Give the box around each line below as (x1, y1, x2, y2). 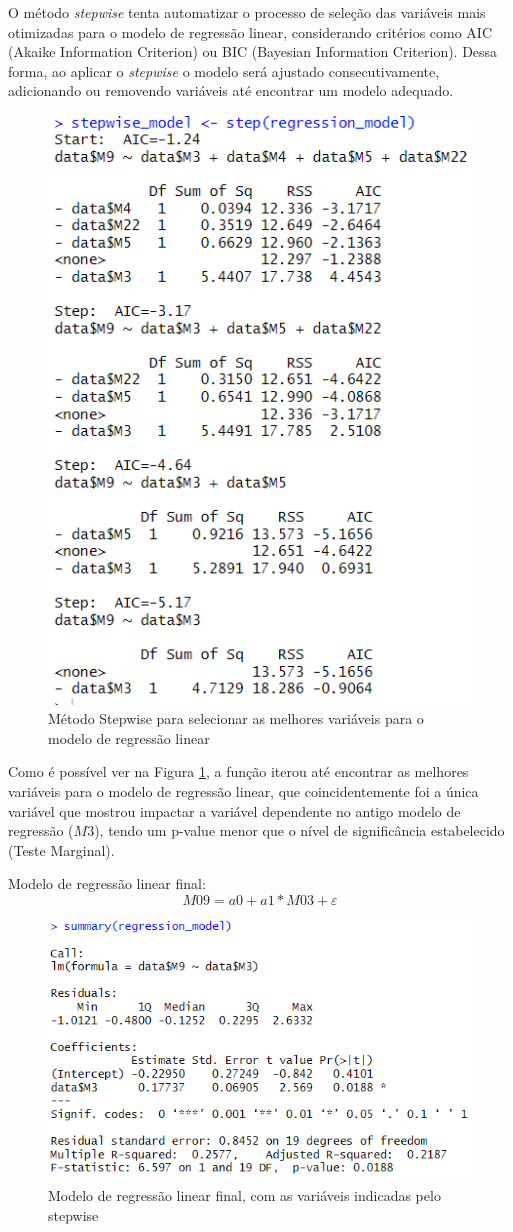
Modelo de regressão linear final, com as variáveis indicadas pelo (48, 1185, 441, 1206)
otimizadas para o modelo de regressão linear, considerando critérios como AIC (8, 21, 493, 42)
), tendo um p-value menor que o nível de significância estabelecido (94, 820, 505, 841)
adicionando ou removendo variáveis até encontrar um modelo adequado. (8, 80, 454, 101)
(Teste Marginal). (8, 839, 115, 860)
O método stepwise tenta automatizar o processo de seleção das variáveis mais (8, 2, 486, 22)
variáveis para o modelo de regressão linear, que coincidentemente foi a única (8, 781, 479, 802)
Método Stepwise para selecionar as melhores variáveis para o (48, 708, 424, 729)
